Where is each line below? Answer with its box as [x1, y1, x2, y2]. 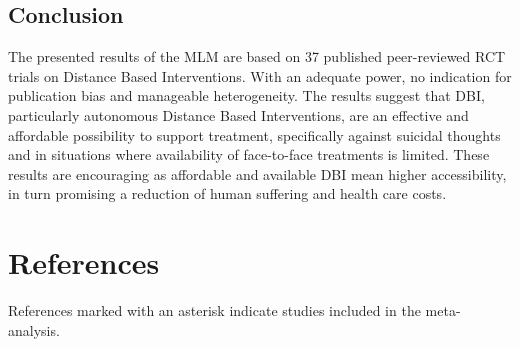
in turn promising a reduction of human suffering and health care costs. [8, 183, 447, 204]
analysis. [8, 319, 60, 340]
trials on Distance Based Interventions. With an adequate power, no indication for [8, 65, 512, 86]
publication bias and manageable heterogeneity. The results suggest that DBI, [8, 85, 485, 106]
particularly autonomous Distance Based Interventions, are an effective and [8, 104, 469, 125]
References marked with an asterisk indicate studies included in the [8, 300, 421, 321]
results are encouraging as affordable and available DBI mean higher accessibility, [8, 163, 507, 184]
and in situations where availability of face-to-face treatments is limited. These [8, 144, 490, 165]
